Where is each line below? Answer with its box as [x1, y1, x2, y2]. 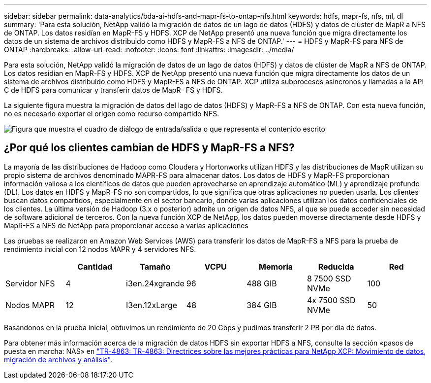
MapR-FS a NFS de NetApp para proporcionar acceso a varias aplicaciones [4, 221, 248, 230]
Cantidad [77, 261, 113, 272]
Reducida [318, 261, 354, 272]
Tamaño [140, 261, 171, 272]
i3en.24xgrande [126, 278, 185, 288]
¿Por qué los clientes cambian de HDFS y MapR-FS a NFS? [4, 141, 295, 154]
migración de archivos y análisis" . [4, 355, 113, 364]
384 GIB [246, 300, 277, 310]
